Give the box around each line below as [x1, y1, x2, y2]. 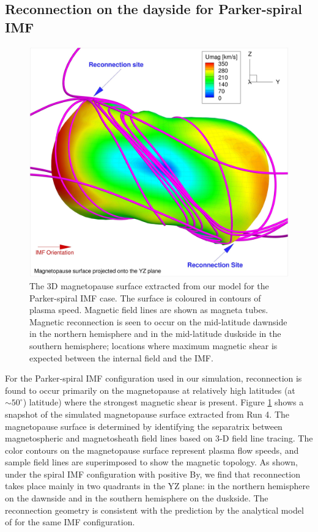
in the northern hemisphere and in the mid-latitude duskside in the [29, 327, 281, 340]
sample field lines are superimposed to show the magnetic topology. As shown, [5, 456, 298, 468]
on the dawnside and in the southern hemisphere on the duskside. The [5, 492, 268, 504]
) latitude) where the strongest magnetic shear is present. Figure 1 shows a [23, 396, 304, 408]
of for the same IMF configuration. [5, 515, 135, 528]
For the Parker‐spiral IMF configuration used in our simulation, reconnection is [5, 372, 302, 385]
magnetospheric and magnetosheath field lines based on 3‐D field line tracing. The [5, 432, 313, 445]
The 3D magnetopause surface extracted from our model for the [29, 279, 269, 292]
